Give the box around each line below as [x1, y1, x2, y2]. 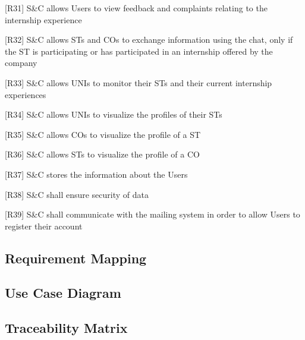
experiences [5, 88, 46, 100]
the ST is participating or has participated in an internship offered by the [5, 45, 273, 57]
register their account [5, 219, 83, 232]
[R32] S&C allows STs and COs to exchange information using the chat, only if [5, 33, 293, 46]
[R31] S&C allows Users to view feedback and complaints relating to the [5, 2, 268, 14]
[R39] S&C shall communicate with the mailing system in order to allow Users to [5, 208, 300, 221]
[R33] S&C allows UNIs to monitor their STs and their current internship [5, 76, 272, 89]
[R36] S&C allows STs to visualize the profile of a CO [5, 148, 200, 160]
